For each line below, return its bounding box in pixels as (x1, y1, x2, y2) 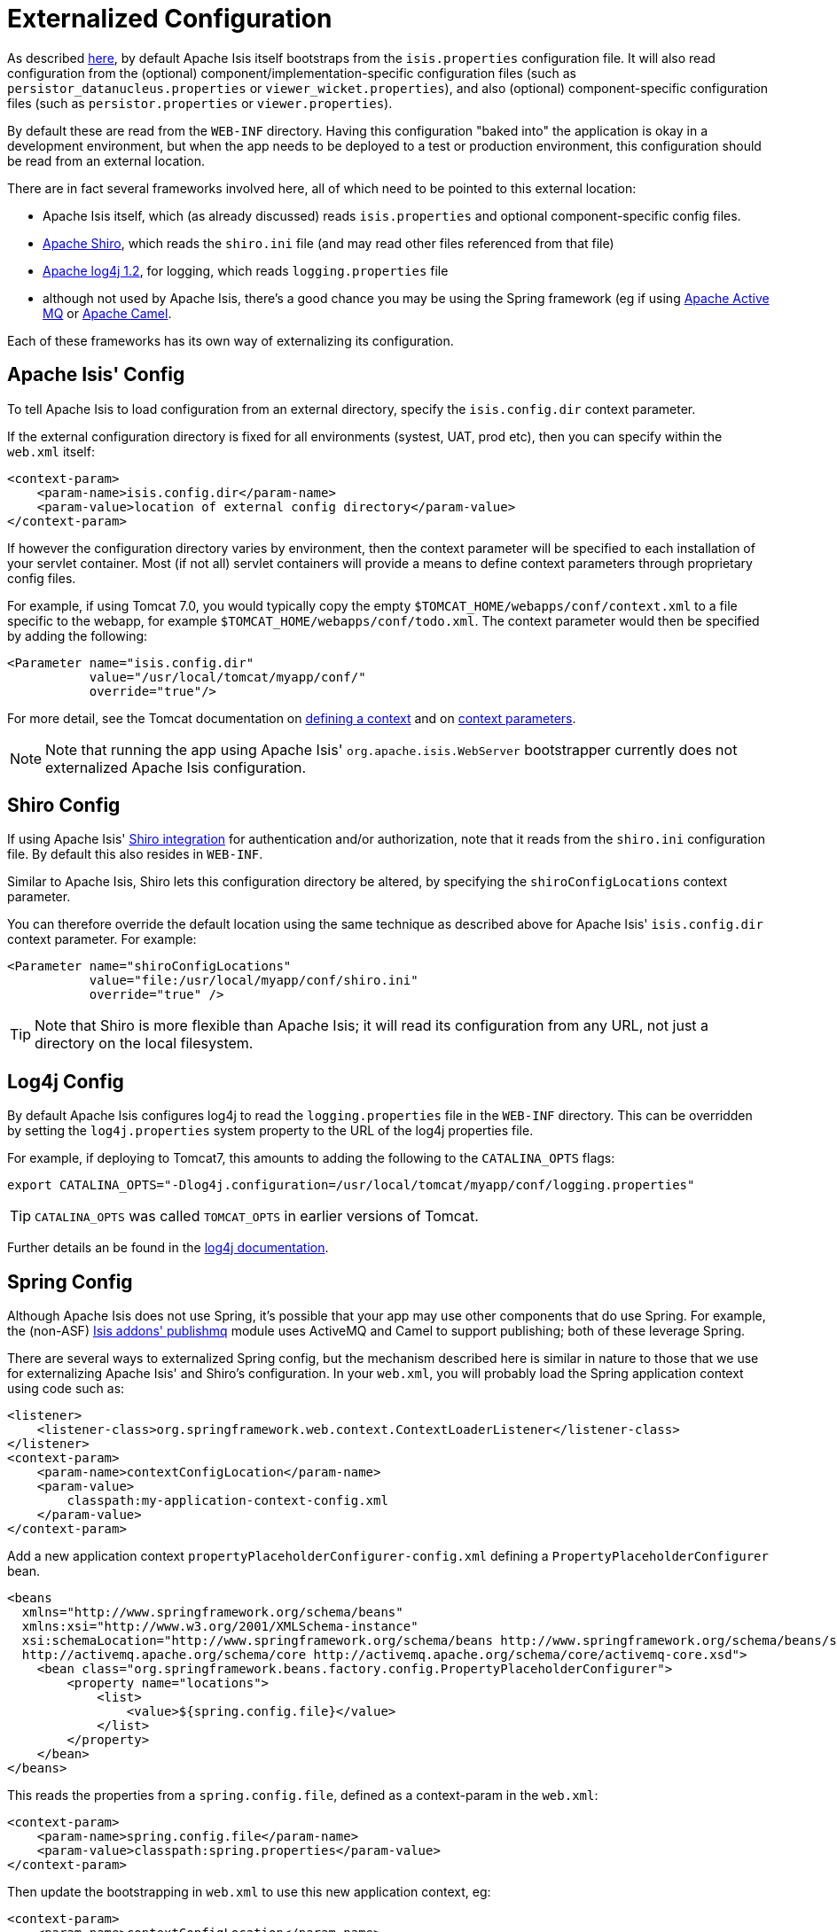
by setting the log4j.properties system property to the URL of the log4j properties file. (7, 1123, 534, 1139)
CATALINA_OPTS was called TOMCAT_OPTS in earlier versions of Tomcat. (35, 1207, 479, 1226)
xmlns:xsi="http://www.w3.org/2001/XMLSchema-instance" (21, 1619, 418, 1634)
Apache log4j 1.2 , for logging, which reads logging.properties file (43, 262, 449, 278)
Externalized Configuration (7, 4, 332, 34)
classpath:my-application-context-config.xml (66, 1493, 388, 1508)
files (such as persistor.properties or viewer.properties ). (7, 95, 393, 111)
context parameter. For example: (7, 931, 197, 947)
